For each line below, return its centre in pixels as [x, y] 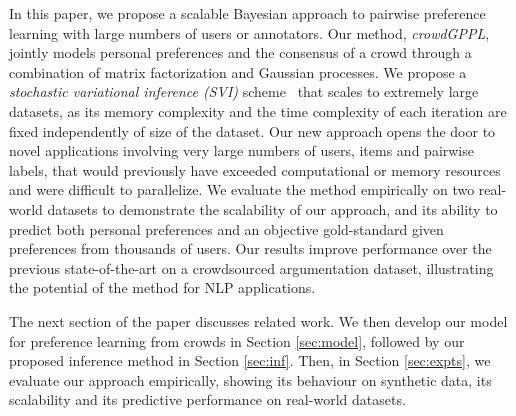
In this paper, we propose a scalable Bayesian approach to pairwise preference [247, 13]
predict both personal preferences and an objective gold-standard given [226, 228]
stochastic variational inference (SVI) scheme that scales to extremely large [244, 91]
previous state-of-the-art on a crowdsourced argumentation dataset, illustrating [251, 267]
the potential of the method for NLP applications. [162, 287]
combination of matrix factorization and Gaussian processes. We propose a [238, 71]
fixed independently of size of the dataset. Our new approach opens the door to [252, 130]
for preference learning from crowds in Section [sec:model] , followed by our [237, 340]
